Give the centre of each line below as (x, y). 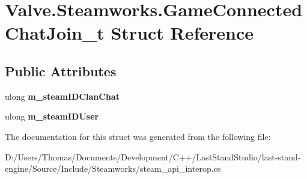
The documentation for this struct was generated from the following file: (138, 136)
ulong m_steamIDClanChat (62, 96)
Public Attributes (61, 71)
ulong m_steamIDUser (52, 116)
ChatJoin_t (55, 33)
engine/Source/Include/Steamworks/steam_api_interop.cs (113, 168)
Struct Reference (182, 33)
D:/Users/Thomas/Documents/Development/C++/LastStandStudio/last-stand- (153, 156)
